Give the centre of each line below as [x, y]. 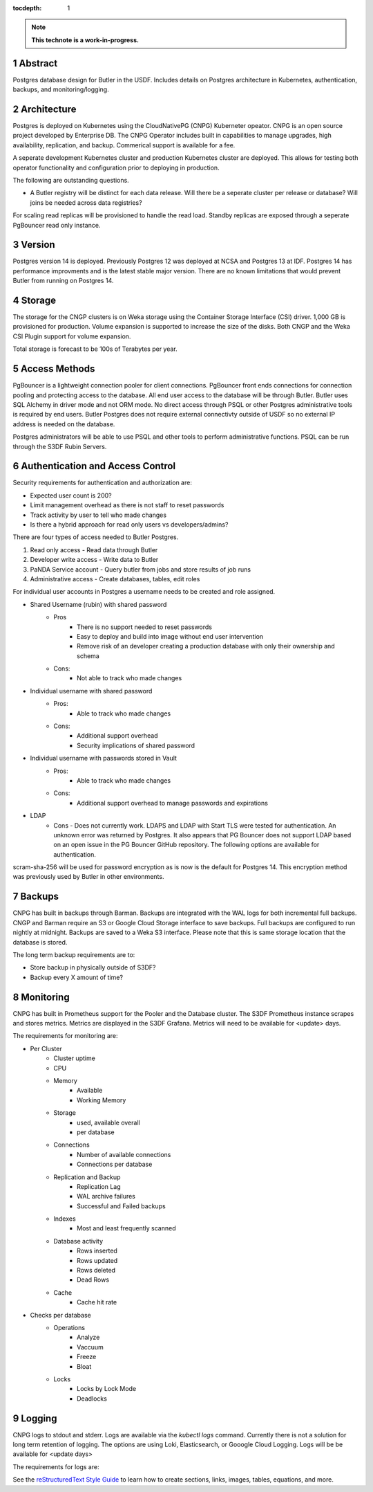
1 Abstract [35, 63]
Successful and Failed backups [121, 1206]
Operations [69, 1327]
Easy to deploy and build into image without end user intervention [170, 636]
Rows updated [97, 1260]
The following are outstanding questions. [71, 180]
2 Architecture [45, 109]
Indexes [65, 1219]
